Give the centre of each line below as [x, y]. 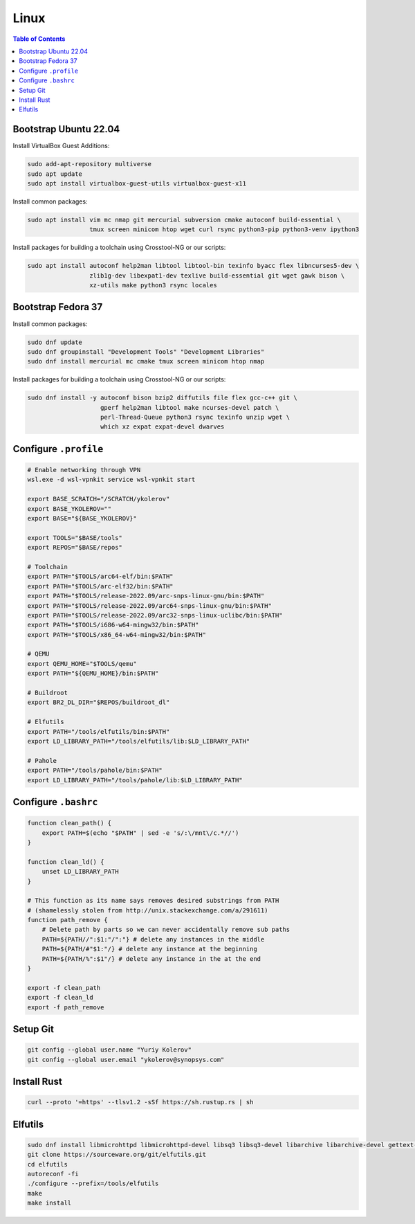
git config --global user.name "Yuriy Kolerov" [109, 1050]
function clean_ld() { [66, 862]
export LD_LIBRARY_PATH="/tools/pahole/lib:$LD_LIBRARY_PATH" [135, 780]
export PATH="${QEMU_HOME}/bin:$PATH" [93, 674]
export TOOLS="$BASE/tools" [75, 538]
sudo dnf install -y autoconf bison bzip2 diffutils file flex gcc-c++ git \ [162, 398]
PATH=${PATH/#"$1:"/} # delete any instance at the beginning [149, 949]
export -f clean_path [64, 988]
